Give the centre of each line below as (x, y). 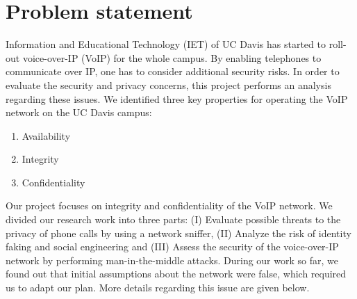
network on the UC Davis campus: (79, 112)
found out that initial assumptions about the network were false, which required (176, 274)
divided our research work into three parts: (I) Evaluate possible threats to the (173, 219)
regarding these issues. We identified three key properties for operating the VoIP (177, 98)
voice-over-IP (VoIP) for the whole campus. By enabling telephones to (172, 57)
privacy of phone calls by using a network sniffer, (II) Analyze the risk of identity (178, 233)
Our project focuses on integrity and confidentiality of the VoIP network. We (169, 205)
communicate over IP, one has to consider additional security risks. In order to (173, 71)
